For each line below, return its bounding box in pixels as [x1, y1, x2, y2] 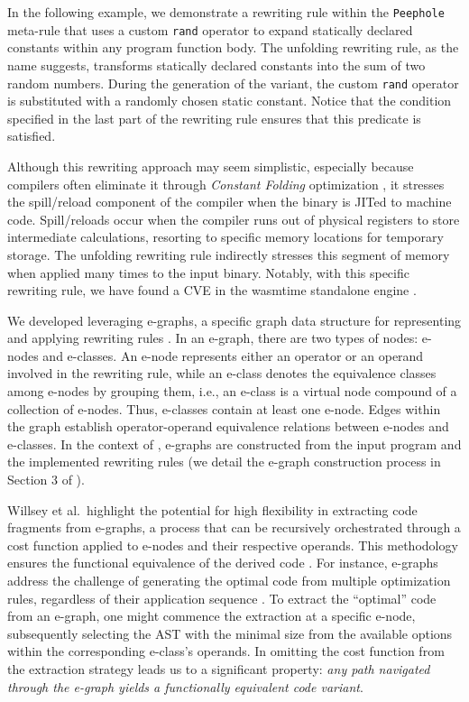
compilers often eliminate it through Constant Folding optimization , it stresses [7, 174, 445, 193]
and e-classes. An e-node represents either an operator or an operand [42, 346, 424, 365]
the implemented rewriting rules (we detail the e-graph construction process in [7, 452, 441, 471]
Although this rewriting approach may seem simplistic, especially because [7, 156, 414, 175]
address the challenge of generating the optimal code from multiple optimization [7, 571, 451, 589]
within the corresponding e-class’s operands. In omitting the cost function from [7, 642, 445, 660]
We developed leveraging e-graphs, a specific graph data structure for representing [7, 310, 462, 329]
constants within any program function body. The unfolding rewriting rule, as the [7, 38, 459, 57]
